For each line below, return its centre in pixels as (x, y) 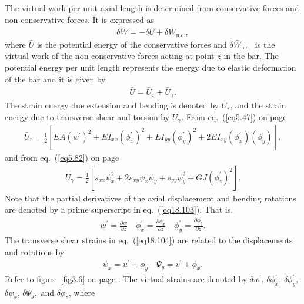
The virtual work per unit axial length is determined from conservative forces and (152, 8)
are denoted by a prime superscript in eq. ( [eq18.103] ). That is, (119, 209)
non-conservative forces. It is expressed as (80, 19)
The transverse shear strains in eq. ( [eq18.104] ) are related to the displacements (149, 239)
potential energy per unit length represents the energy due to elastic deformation (151, 67)
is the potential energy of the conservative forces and (132, 44)
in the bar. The (251, 56)
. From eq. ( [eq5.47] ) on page (234, 116)
